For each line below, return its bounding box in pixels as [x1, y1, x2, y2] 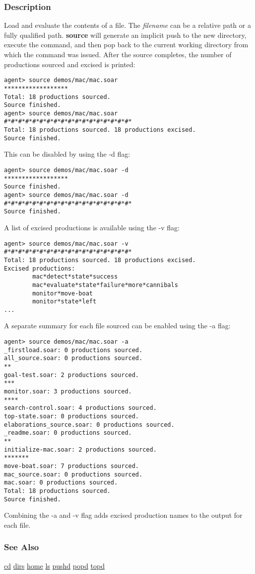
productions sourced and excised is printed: [4, 59, 135, 69]
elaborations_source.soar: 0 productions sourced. [4, 421, 175, 428]
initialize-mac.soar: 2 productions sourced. [4, 446, 157, 453]
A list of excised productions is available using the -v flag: [4, 222, 180, 232]
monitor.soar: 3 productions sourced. [4, 388, 132, 395]
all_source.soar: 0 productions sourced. [4, 355, 143, 362]
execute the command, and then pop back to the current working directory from [4, 39, 249, 50]
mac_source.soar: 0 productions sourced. [4, 471, 143, 478]
